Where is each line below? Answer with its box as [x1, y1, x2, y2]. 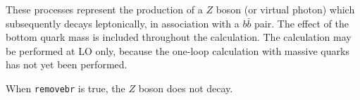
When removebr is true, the [6, 80, 125, 95]
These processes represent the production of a [6, 2, 203, 16]
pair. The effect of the [254, 15, 349, 30]
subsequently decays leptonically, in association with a [6, 15, 240, 30]
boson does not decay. [138, 80, 233, 95]
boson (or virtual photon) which [216, 2, 355, 16]
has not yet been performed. [6, 57, 128, 72]
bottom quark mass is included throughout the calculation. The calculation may [6, 30, 352, 44]
